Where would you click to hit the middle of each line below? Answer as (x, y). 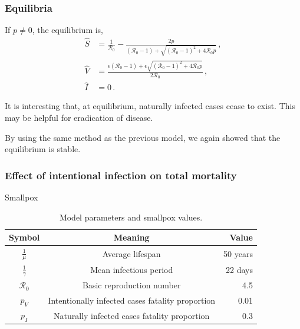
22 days (239, 270)
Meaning (131, 237)
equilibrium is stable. (43, 149)
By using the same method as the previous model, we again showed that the (143, 137)
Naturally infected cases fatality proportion (132, 315)
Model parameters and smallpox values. (131, 217)
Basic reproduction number (131, 285)
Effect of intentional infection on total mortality (121, 175)
